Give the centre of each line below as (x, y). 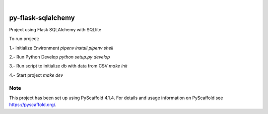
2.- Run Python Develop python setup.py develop (60, 57)
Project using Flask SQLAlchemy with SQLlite (55, 29)
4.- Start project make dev (36, 75)
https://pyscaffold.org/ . (33, 105)
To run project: (24, 39)
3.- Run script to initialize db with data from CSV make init (68, 66)
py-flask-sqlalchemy (42, 18)
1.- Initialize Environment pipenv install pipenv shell (61, 48)
